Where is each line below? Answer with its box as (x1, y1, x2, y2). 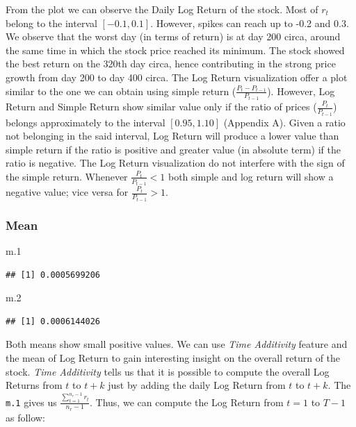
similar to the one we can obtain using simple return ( (6, 83, 236, 98)
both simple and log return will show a (168, 169, 334, 183)
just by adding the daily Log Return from (108, 378, 286, 392)
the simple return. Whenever (6, 169, 128, 183)
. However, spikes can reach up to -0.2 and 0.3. (150, 15, 349, 30)
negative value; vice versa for (6, 185, 129, 199)
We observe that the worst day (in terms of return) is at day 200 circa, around (6, 29, 341, 44)
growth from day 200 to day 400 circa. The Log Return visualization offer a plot (6, 69, 348, 84)
